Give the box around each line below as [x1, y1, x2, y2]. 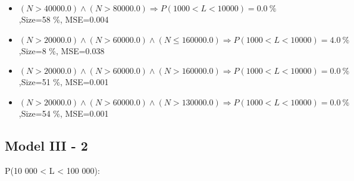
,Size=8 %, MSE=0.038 [18, 44, 105, 57]
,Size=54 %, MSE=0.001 [18, 107, 109, 119]
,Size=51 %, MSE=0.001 [18, 76, 109, 88]
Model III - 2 [5, 136, 88, 154]
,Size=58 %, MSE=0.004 [18, 13, 109, 25]
